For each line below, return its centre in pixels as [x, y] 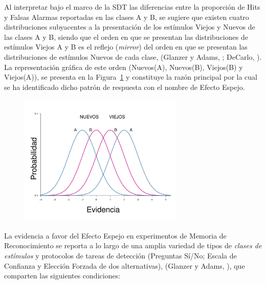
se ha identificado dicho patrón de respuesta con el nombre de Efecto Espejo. [125, 87]
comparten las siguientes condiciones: [62, 276]
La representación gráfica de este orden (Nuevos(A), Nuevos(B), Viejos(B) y [124, 67]
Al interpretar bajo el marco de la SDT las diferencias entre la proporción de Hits [132, 7]
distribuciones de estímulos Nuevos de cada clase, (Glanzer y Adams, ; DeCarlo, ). [133, 56]
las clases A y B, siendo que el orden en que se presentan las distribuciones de [126, 37]
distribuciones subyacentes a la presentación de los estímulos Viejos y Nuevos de [130, 27]
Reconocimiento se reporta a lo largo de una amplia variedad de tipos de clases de [133, 245]
